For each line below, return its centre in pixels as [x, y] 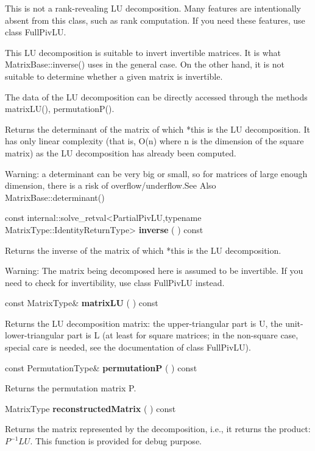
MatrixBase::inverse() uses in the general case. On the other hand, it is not [145, 64]
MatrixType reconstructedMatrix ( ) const [90, 408]
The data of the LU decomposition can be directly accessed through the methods [156, 96]
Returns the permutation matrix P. [71, 388]
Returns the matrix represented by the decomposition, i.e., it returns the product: [158, 429]
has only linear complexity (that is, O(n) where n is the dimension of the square [154, 141]
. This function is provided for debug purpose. [116, 441]
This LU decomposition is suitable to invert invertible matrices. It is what [143, 52]
